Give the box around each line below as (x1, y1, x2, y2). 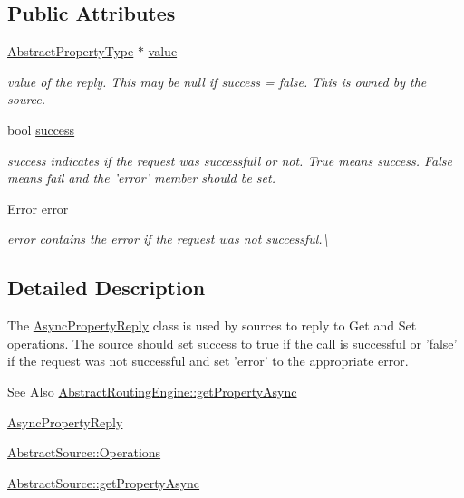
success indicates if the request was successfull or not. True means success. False (7, 150, 453, 169)
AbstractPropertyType (7, 42, 134, 61)
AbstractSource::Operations (7, 443, 161, 462)
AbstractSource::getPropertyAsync (7, 473, 200, 492)
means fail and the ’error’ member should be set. (7, 168, 275, 187)
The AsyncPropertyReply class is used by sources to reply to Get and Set (7, 316, 417, 335)
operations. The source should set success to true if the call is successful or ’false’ (7, 333, 458, 352)
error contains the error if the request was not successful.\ (7, 229, 329, 248)
